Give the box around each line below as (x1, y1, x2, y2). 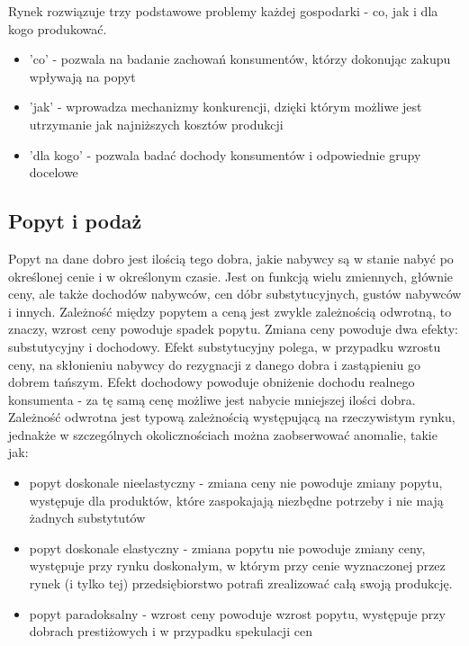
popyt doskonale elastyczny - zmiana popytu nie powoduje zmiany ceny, (29, 538, 426, 557)
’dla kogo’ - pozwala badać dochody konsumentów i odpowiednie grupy (29, 145, 421, 164)
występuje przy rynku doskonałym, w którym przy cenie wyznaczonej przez (29, 556, 446, 575)
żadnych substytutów (29, 508, 146, 527)
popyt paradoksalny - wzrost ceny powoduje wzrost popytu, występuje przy (29, 604, 446, 623)
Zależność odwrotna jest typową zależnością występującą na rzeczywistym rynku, (8, 408, 455, 426)
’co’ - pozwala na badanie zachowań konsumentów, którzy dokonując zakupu (29, 49, 451, 68)
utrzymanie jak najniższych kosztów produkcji (29, 114, 284, 133)
